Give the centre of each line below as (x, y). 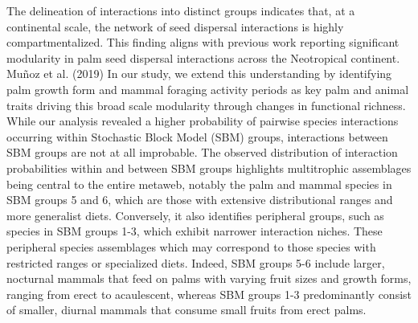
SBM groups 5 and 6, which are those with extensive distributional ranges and (200, 200)
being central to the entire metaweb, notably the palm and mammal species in (199, 184)
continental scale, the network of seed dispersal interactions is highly (175, 26)
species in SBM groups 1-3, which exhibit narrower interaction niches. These (195, 231)
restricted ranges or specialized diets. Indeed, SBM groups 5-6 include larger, (196, 262)
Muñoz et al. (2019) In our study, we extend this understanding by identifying (199, 74)
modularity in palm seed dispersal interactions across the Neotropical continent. (203, 57)
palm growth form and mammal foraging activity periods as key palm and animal (208, 89)
